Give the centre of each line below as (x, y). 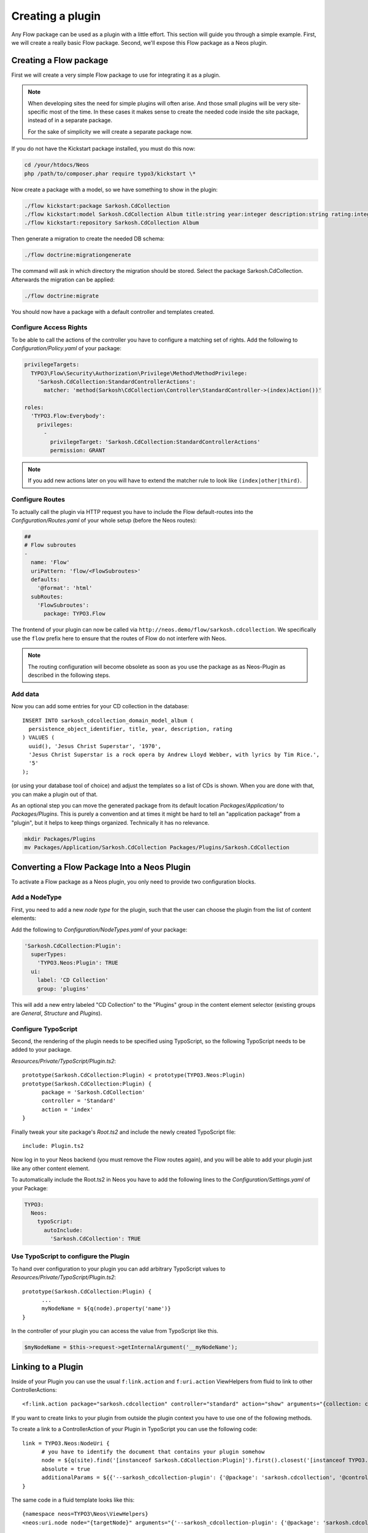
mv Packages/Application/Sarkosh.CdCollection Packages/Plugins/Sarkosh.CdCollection (157, 847)
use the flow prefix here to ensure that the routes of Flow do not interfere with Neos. (119, 638)
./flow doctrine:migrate (62, 296)
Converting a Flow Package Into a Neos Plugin (101, 867)
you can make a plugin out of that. (55, 794)
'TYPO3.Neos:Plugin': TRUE (78, 963)
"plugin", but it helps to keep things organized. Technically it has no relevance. (110, 822)
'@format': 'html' (65, 588)
